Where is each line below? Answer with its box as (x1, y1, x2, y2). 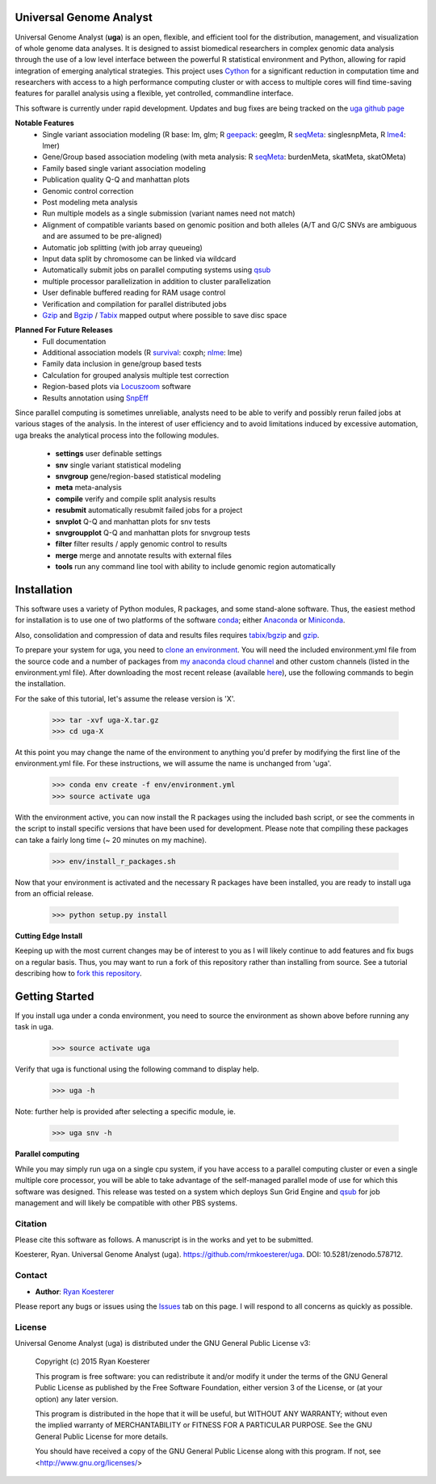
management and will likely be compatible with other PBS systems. (15, 1197, 238, 1207)
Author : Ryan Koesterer (35, 1286, 115, 1296)
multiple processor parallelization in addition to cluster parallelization (42, 276, 271, 286)
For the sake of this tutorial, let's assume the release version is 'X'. (15, 694, 236, 703)
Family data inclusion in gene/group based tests (42, 359, 202, 369)
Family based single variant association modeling (42, 163, 206, 173)
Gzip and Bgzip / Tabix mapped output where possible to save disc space (42, 310, 287, 320)
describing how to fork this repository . (15, 969, 142, 979)
